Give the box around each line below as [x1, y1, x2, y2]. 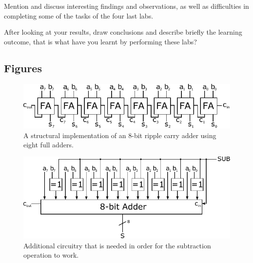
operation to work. [23, 250, 79, 260]
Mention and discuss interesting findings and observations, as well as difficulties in [4, 1, 249, 11]
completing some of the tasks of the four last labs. [4, 10, 154, 20]
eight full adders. [23, 140, 74, 150]
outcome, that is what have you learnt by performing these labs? [4, 36, 197, 46]
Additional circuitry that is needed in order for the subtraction [23, 240, 211, 250]
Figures [4, 60, 42, 75]
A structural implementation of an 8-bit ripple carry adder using [23, 130, 216, 140]
